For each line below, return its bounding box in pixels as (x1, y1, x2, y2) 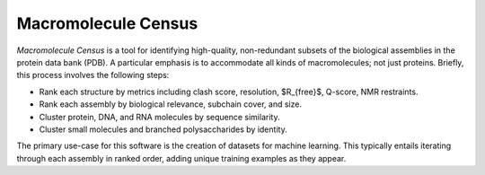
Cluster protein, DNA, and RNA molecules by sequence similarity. (39, 111, 280, 122)
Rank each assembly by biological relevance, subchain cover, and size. (39, 99, 303, 109)
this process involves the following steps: (16, 70, 170, 81)
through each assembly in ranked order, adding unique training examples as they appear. (16, 153, 347, 163)
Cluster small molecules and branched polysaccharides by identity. (39, 124, 287, 135)
